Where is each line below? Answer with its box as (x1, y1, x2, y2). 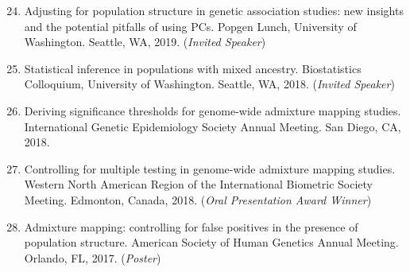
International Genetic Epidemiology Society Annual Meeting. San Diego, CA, (24, 118, 401, 134)
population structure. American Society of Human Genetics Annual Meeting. (24, 234, 399, 251)
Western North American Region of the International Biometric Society (24, 176, 373, 192)
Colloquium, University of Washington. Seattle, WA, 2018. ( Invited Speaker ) (24, 76, 395, 92)
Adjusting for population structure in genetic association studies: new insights (24, 2, 404, 18)
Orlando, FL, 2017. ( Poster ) (24, 249, 161, 266)
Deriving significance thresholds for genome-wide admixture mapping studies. (24, 102, 401, 119)
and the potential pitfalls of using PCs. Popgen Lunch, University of (24, 17, 357, 34)
